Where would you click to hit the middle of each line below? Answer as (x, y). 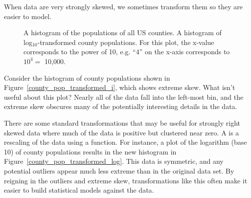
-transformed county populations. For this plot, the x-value (126, 42)
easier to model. (28, 16)
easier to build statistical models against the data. (79, 190)
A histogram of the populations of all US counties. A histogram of (123, 33)
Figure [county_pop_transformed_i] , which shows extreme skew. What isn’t (120, 87)
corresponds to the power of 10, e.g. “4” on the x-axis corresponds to (127, 52)
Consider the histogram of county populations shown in (87, 77)
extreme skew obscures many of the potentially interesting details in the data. (121, 106)
